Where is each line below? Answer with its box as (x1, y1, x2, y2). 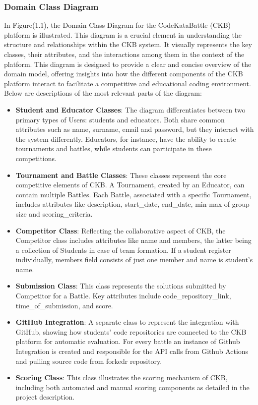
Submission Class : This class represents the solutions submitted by (15, 281, 226, 291)
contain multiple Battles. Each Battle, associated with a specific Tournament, (15, 189, 252, 199)
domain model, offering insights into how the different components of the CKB (4, 68, 243, 79)
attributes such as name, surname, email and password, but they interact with (15, 124, 254, 134)
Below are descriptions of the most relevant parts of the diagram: (4, 88, 202, 98)
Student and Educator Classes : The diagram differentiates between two (15, 104, 246, 115)
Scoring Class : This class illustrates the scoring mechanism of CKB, (15, 372, 228, 383)
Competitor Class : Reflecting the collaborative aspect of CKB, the (15, 225, 226, 235)
